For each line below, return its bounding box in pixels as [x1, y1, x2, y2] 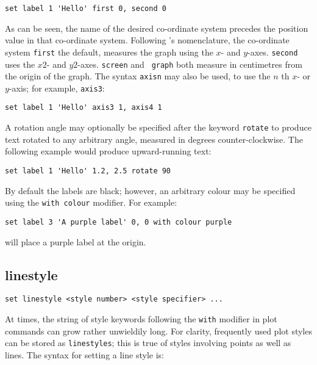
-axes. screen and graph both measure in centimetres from [77, 57, 302, 70]
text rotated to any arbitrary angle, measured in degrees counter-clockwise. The [5, 132, 303, 145]
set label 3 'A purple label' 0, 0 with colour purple [5, 217, 232, 226]
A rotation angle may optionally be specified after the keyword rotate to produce [5, 121, 312, 134]
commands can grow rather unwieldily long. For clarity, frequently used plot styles [5, 324, 312, 337]
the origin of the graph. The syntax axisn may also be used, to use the [5, 70, 271, 82]
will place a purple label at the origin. [5, 235, 146, 248]
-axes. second [248, 45, 298, 58]
